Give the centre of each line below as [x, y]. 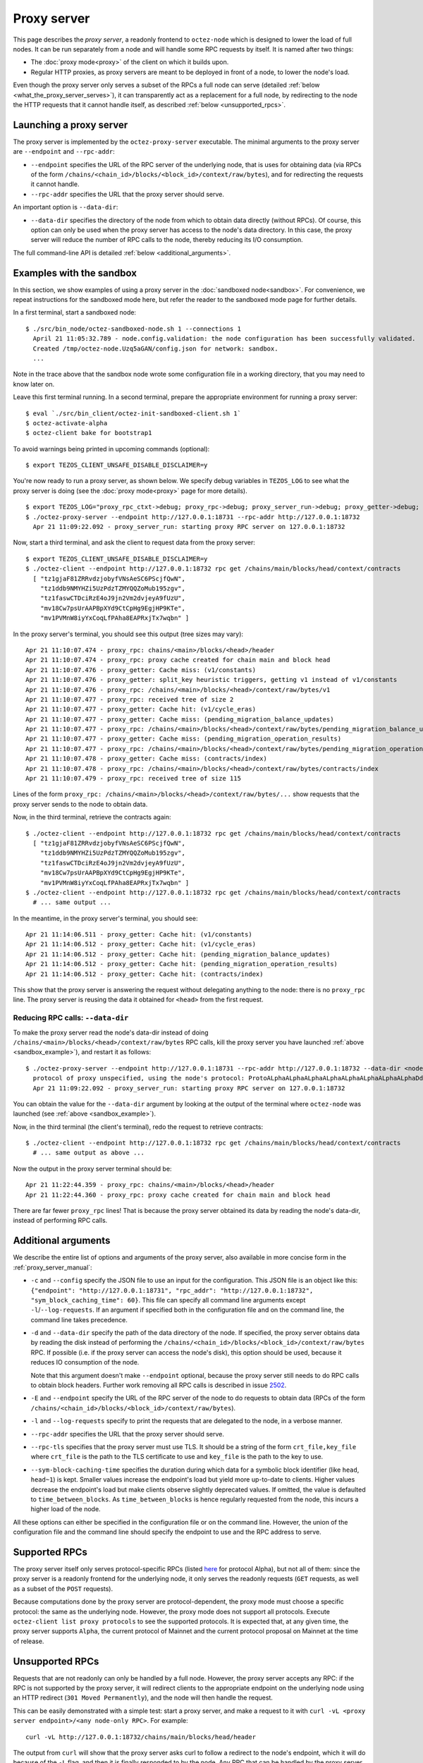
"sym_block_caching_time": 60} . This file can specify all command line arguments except [168, 1300]
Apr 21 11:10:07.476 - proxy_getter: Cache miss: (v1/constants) [141, 670]
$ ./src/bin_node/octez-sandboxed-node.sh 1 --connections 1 [133, 329]
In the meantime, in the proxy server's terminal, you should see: [105, 918]
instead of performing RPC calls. [60, 1221]
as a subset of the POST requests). [63, 1588]
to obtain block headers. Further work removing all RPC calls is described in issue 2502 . [159, 1385]
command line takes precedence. [79, 1319]
